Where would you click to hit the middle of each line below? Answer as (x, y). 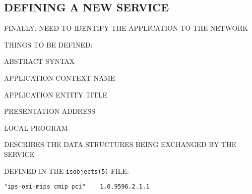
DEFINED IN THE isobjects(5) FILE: (66, 170)
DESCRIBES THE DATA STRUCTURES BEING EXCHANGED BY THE (120, 144)
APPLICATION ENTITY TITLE (56, 94)
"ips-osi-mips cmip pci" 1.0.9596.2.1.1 (77, 187)
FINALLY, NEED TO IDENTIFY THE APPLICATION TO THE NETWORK (126, 28)
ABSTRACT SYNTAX (39, 61)
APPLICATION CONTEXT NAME (60, 77)
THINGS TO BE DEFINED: (48, 44)
